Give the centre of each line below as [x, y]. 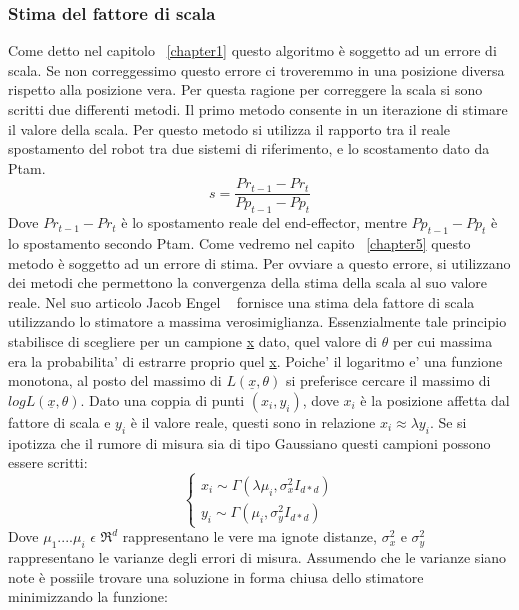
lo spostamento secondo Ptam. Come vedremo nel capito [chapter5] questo [239, 243]
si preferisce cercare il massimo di [388, 380]
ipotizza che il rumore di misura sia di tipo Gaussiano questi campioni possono [249, 442]
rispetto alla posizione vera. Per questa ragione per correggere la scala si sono [245, 89]
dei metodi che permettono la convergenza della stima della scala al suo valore [248, 282]
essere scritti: [48, 462]
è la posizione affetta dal [435, 399]
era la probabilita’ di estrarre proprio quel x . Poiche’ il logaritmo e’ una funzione [255, 360]
